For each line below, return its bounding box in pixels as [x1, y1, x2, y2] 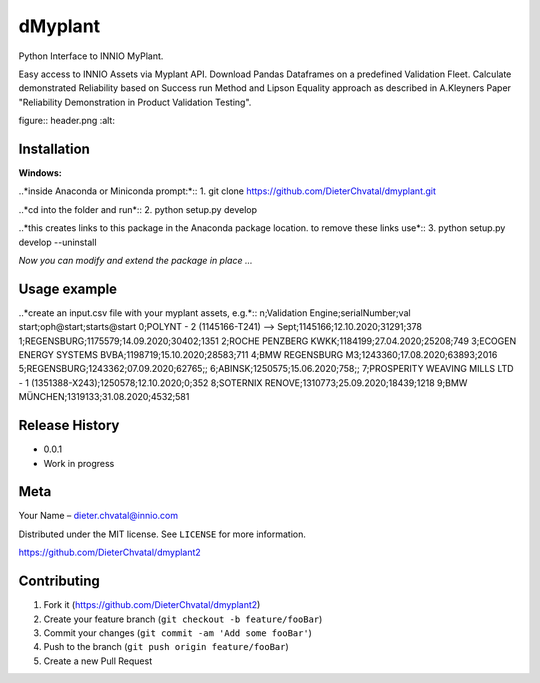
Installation [18, 140, 90, 157]
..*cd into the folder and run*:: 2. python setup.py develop [18, 203, 258, 215]
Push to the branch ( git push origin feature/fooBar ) [43, 641, 289, 653]
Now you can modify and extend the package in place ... [18, 254, 254, 266]
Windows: [18, 167, 62, 179]
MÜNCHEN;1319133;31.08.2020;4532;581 [18, 391, 190, 403]
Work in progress [43, 457, 115, 469]
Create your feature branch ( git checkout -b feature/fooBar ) [43, 613, 323, 625]
